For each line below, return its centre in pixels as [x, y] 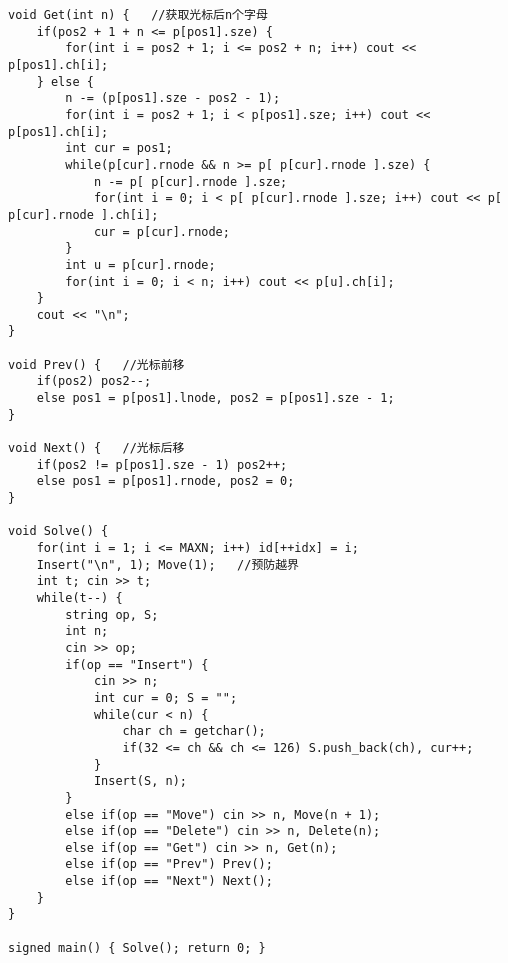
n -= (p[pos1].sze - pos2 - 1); [173, 98]
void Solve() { [58, 531]
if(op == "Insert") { [137, 664]
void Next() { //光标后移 [96, 448]
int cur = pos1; [119, 148]
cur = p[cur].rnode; [161, 231]
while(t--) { [79, 597]
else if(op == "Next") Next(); [169, 881]
